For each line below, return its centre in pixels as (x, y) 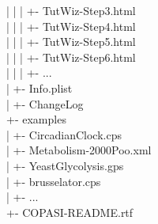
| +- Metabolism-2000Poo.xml (79, 150)
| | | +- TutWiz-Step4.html (71, 26)
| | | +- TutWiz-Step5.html (71, 42)
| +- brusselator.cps (54, 181)
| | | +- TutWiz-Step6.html (71, 57)
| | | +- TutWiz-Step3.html (71, 10)
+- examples (36, 119)
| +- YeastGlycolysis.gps (65, 165)
